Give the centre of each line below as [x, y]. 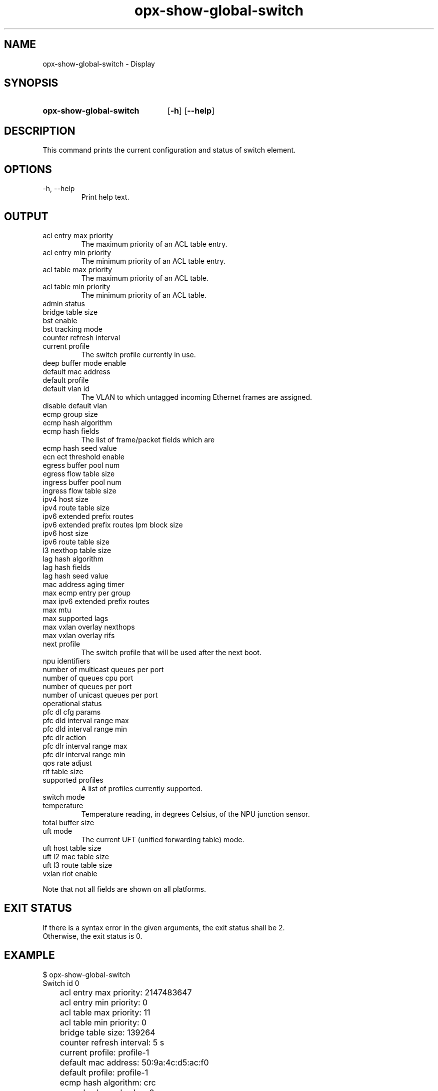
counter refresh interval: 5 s [112, 1042]
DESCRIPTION [40, 131]
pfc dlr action [64, 737]
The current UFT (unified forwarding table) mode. [163, 839]
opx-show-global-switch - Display [99, 64]
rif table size [63, 771]
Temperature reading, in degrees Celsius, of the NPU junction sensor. [195, 814]
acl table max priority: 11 [105, 1012]
